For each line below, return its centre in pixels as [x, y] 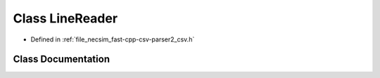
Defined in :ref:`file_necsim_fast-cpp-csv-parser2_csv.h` [113, 39]
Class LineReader [65, 18]
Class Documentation [62, 59]
